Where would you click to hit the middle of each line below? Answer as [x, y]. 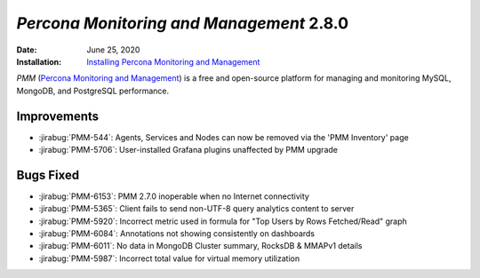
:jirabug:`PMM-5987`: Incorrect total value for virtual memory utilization [169, 258]
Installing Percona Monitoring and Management [173, 61]
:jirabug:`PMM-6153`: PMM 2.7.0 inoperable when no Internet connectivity [174, 196]
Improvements [58, 116]
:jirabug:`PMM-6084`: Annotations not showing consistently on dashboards [177, 234]
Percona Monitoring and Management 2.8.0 [183, 23]
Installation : [39, 61]
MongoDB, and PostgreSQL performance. [93, 91]
